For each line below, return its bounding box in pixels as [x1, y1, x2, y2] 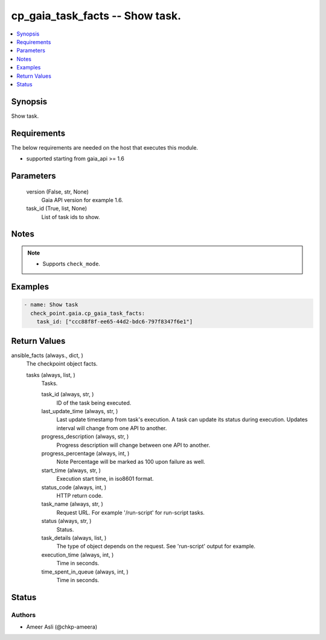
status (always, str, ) [41, 518, 92, 525]
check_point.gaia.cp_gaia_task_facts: [30, 309, 145, 317]
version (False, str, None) [26, 188, 89, 195]
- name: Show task [24, 302, 78, 308]
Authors [11, 610, 36, 619]
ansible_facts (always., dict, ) [11, 352, 84, 359]
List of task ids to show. [41, 213, 100, 220]
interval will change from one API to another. [56, 424, 167, 431]
